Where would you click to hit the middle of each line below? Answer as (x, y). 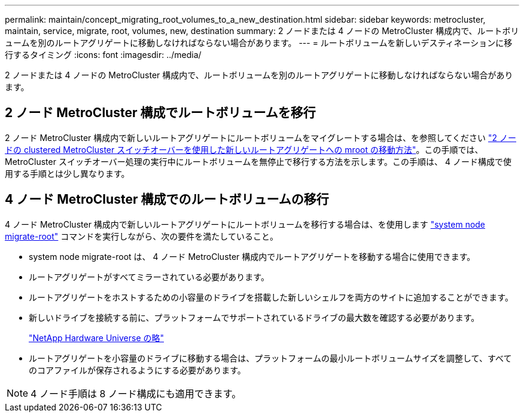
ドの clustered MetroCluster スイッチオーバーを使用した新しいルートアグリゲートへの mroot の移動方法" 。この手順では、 (244, 149)
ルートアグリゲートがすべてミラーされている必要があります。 (149, 277)
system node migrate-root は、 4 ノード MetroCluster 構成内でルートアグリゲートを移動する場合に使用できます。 (252, 256)
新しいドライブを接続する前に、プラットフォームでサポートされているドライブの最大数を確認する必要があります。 (254, 317)
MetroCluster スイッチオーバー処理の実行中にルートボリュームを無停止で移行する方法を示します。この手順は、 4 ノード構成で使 (258, 161)
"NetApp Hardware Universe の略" (97, 338)
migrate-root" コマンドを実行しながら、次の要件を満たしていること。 (141, 236)
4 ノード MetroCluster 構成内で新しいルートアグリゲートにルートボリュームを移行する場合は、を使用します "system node (245, 224)
